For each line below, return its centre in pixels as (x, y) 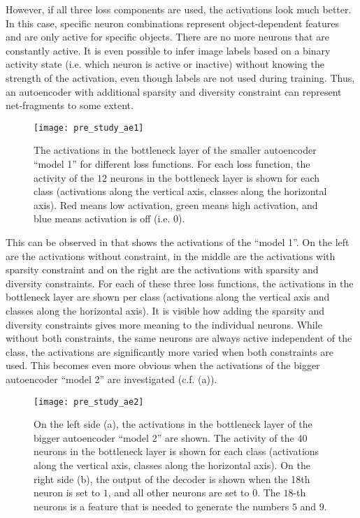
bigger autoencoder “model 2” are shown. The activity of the (164, 437)
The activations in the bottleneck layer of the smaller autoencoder (175, 150)
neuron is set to (67, 492)
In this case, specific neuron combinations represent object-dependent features (172, 23)
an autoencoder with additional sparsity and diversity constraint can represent (174, 91)
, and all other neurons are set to (179, 492)
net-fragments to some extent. (70, 105)
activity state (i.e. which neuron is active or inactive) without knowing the (165, 64)
